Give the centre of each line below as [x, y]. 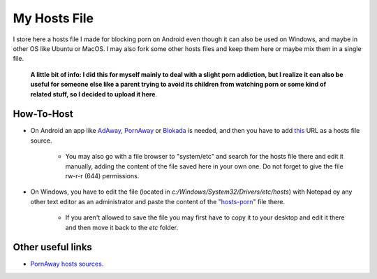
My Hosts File [53, 18]
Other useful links [52, 247]
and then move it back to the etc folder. [121, 227]
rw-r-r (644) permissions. [102, 176]
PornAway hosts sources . [67, 264]
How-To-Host [43, 114]
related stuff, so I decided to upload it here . [94, 94]
